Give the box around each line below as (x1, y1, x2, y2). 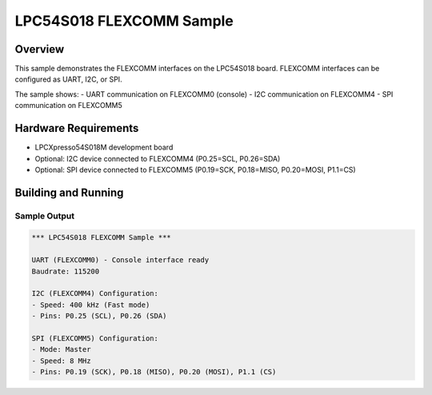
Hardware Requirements (14, 122, 139, 135)
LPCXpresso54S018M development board (34, 142, 174, 152)
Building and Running (14, 186, 124, 199)
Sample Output (14, 210, 75, 221)
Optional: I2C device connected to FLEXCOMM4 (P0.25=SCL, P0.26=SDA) (34, 154, 281, 163)
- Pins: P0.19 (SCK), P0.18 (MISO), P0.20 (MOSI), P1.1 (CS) (31, 368, 277, 377)
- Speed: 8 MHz (31, 356, 91, 365)
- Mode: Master (31, 345, 91, 354)
